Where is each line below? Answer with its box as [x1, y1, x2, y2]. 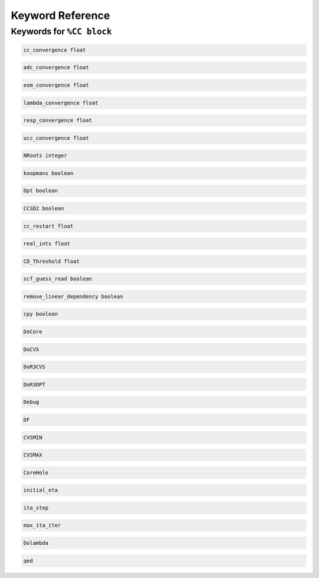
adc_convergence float [23, 64, 89, 71]
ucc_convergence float [23, 134, 89, 142]
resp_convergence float [23, 117, 93, 124]
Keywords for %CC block [11, 26, 112, 37]
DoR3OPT [23, 381, 45, 388]
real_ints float [23, 240, 71, 247]
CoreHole [23, 469, 49, 476]
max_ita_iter [23, 522, 61, 529]
